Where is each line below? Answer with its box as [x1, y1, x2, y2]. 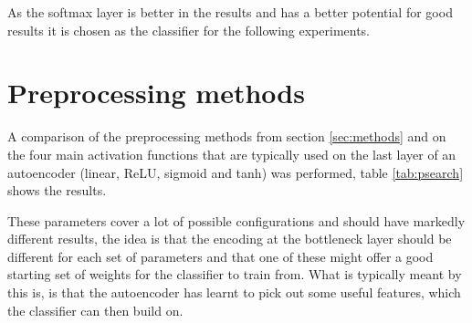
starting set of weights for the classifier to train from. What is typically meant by [7, 265, 462, 284]
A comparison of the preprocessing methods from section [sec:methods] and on [7, 127, 446, 146]
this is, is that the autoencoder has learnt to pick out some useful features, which [7, 283, 461, 302]
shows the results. [7, 181, 107, 200]
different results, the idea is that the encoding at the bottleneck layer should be [7, 229, 452, 248]
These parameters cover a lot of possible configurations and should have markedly [7, 211, 466, 230]
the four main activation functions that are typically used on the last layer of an [7, 144, 456, 163]
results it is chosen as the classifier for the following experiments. [7, 20, 371, 39]
